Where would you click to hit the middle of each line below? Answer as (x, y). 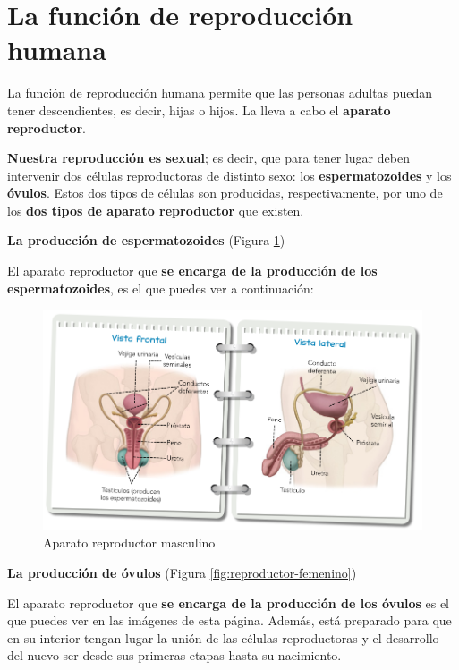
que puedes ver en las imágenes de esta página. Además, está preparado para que (229, 620)
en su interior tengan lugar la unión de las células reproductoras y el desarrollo (223, 637)
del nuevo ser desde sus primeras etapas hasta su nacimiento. (174, 655)
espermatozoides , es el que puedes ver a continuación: (161, 288)
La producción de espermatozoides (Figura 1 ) (146, 240)
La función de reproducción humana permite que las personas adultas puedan (220, 93)
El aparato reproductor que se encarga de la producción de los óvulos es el (229, 602)
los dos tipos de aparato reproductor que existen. (156, 210)
